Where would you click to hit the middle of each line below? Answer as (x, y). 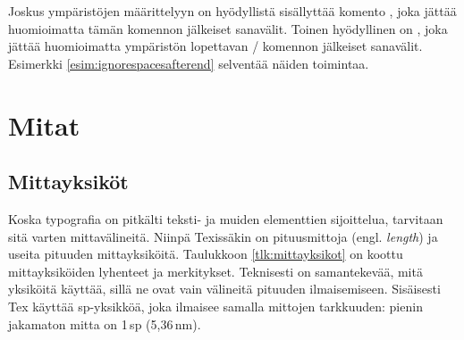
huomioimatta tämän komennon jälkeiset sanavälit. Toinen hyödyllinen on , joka (228, 28)
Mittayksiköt (68, 182)
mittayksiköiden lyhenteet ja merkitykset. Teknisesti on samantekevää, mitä (215, 271)
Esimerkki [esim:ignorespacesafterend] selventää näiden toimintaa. (189, 63)
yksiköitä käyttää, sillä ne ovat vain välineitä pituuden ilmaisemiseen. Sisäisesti (224, 289)
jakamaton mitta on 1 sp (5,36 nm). (105, 323)
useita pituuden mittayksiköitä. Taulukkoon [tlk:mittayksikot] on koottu (206, 254)
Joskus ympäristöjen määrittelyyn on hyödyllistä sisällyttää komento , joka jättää (232, 11)
